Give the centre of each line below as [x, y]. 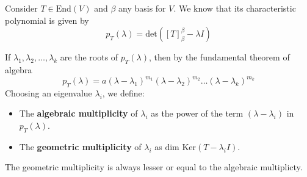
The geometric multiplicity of [80, 146]
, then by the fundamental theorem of [219, 57]
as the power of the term [197, 113]
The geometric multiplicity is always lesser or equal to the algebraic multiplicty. [154, 167]
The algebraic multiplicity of [78, 113]
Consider [21, 8]
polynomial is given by [47, 20]
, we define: [123, 92]
